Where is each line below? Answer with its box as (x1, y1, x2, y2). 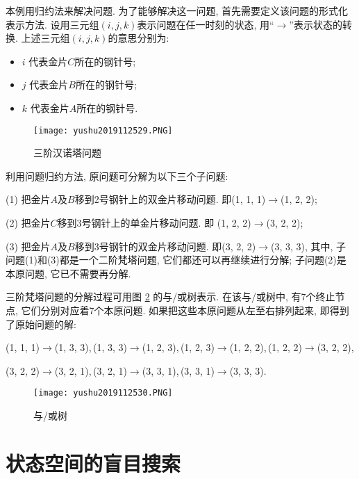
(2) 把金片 (6, 216, 51, 229)
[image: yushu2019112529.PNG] (33, 125, 173, 136)
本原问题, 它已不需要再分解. (6, 266, 131, 280)
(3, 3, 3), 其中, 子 (271, 238, 347, 253)
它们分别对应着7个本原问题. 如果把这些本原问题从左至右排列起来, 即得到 (21, 302, 349, 317)
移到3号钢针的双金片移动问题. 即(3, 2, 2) (74, 238, 256, 253)
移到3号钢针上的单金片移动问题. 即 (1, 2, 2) (57, 216, 251, 229)
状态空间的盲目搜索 (6, 448, 181, 477)
